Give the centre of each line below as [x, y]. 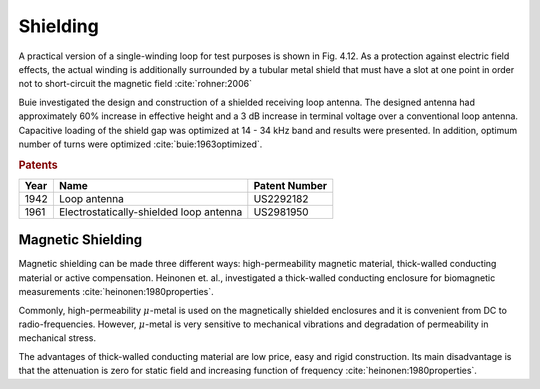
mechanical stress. [57, 338]
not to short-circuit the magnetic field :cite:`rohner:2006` [135, 84]
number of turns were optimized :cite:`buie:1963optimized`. [140, 144]
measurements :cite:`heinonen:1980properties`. [116, 292]
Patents [38, 165]
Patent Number [290, 185]
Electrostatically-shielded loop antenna [150, 212]
